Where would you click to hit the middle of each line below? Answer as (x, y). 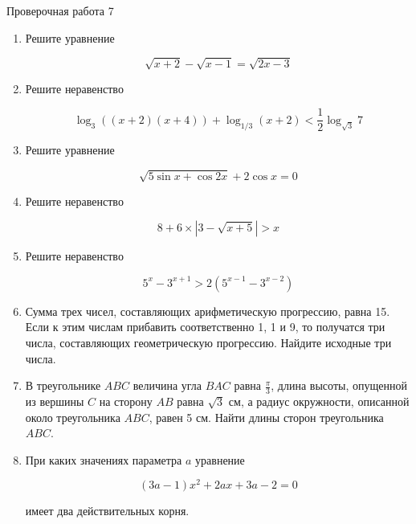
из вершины (55, 401)
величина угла (167, 385)
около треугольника (73, 417)
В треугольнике (63, 385)
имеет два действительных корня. (107, 511)
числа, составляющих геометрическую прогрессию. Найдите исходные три (208, 342)
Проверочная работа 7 (60, 10)
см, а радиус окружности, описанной (319, 401)
